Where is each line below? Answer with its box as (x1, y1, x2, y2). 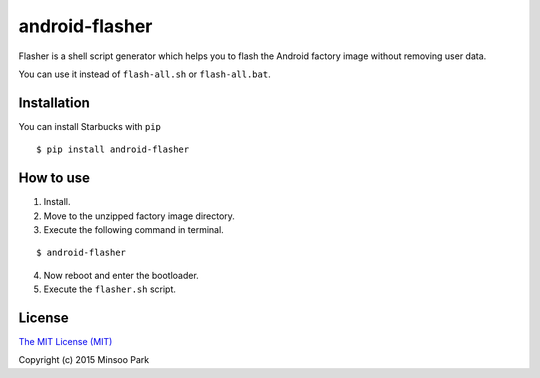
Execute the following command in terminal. (43, 223, 224, 235)
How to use (18, 170, 90, 187)
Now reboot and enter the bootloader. (43, 269, 199, 281)
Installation (18, 94, 90, 111)
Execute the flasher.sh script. (43, 283, 177, 295)
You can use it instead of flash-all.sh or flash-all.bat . (18, 68, 271, 80)
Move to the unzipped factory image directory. (43, 210, 235, 222)
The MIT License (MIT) (18, 336, 113, 347)
